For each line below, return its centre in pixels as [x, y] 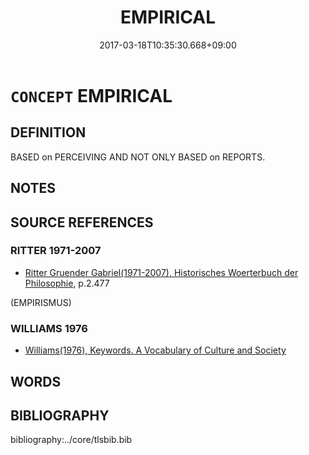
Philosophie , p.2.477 [67, 283]
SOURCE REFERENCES [82, 222]
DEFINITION [48, 132]
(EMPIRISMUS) [41, 302]
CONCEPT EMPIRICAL [91, 95]
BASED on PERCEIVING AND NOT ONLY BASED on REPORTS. [138, 157]
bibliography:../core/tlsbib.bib [71, 440]
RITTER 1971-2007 [56, 251]
